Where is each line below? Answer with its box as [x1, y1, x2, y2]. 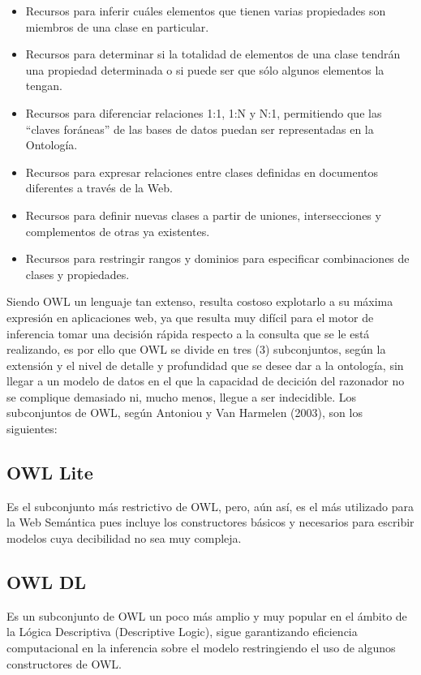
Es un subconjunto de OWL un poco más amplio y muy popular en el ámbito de [6, 607, 407, 624]
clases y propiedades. [25, 265, 130, 282]
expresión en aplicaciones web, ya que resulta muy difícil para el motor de [6, 308, 374, 325]
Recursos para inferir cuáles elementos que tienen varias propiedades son [25, 2, 386, 19]
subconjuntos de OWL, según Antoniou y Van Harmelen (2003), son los [6, 404, 363, 421]
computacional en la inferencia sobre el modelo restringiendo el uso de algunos [6, 639, 396, 656]
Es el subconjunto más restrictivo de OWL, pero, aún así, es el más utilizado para [6, 497, 414, 514]
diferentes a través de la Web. [25, 179, 173, 196]
